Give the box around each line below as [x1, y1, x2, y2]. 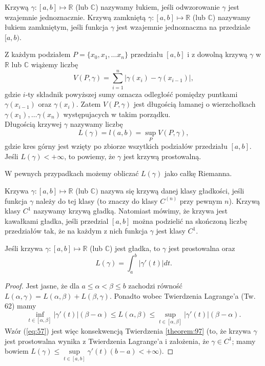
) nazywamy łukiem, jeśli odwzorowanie [95, 2, 220, 12]
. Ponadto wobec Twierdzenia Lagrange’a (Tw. [109, 290, 256, 301]
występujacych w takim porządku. [63, 108, 171, 119]
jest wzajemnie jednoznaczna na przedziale [116, 22, 251, 32]
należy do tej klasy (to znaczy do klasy [35, 195, 158, 206]
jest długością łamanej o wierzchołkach [133, 99, 256, 109]
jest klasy [156, 225, 186, 236]
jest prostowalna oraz [168, 243, 235, 254]
